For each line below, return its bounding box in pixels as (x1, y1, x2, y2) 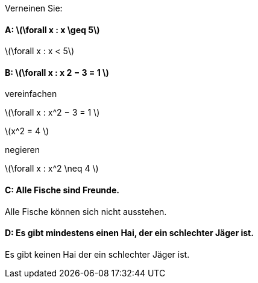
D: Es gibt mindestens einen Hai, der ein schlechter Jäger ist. (5, 228, 254, 238)
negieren (5, 145, 40, 155)
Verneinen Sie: (5, 3, 63, 13)
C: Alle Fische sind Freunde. (5, 185, 119, 196)
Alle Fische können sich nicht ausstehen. (5, 206, 167, 217)
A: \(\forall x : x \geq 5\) (5, 24, 100, 35)
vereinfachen (5, 89, 57, 99)
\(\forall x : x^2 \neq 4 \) (5, 163, 99, 174)
